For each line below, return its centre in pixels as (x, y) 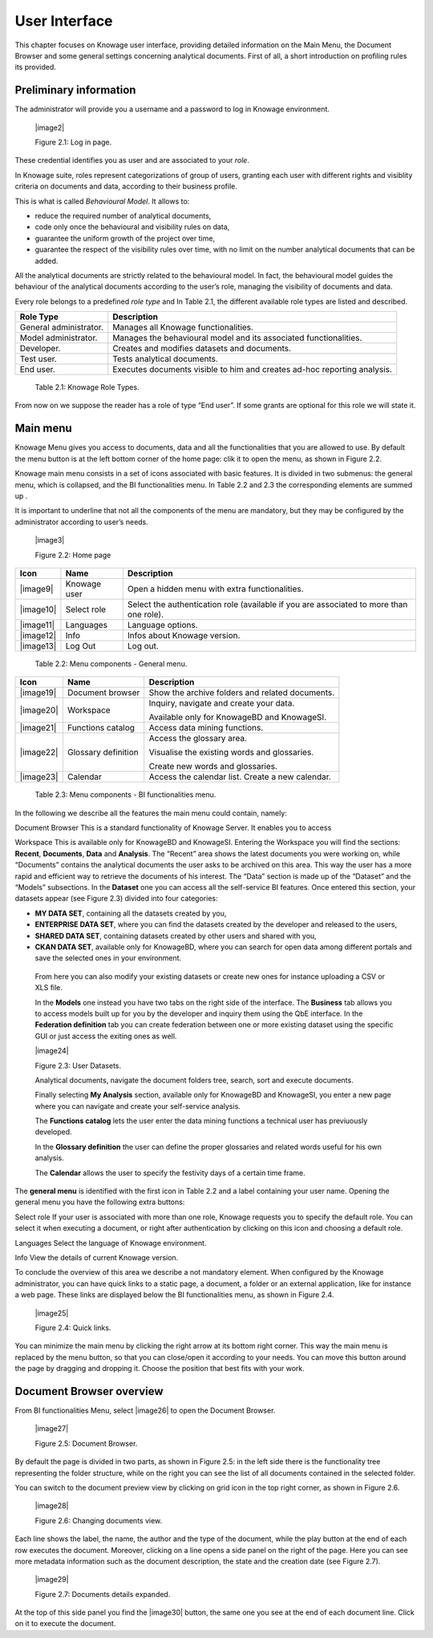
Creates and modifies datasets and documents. (202, 349)
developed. (53, 1132)
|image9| (36, 588)
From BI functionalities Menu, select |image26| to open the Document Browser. (145, 1410)
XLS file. (49, 988)
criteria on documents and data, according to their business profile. (126, 186)
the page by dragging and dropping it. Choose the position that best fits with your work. (160, 1369)
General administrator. (62, 327)
